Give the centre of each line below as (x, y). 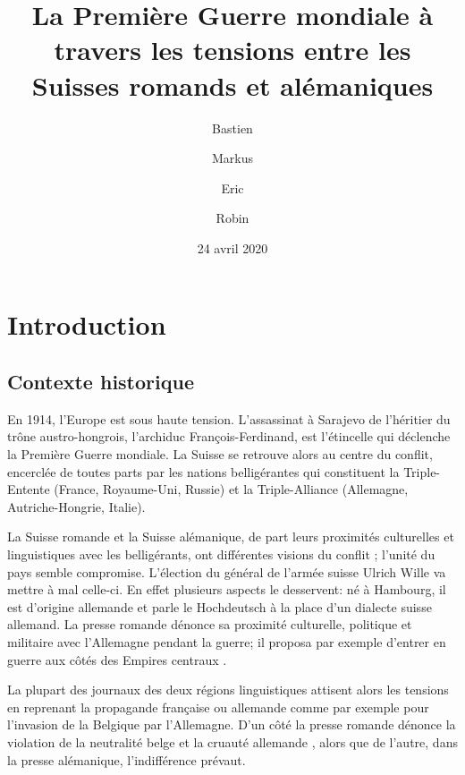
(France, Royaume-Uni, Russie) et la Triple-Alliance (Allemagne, (231, 489)
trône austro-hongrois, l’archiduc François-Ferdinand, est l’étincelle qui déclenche (229, 436)
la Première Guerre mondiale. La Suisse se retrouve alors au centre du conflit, (220, 454)
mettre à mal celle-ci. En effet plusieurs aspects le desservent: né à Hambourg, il (227, 589)
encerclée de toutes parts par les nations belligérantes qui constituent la (203, 471)
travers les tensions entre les (232, 50)
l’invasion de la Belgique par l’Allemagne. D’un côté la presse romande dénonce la (232, 724)
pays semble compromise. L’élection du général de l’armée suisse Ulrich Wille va (227, 571)
